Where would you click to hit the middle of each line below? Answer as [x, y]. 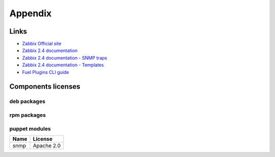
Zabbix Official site [42, 44]
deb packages [28, 101]
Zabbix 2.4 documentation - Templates [63, 65]
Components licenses [45, 87]
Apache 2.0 [47, 145]
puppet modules [30, 128]
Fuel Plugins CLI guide [46, 72]
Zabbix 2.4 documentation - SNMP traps [65, 58]
